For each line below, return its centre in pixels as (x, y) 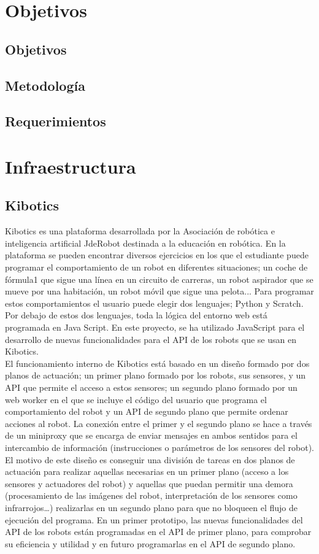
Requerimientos (56, 121)
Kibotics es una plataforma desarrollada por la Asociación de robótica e (140, 231)
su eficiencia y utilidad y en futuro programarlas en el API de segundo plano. (150, 543)
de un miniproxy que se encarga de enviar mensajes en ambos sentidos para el (151, 435)
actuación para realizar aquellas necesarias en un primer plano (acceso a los (147, 471)
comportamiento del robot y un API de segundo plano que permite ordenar (147, 411)
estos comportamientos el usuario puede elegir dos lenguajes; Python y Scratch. (154, 303)
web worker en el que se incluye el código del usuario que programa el (136, 399)
